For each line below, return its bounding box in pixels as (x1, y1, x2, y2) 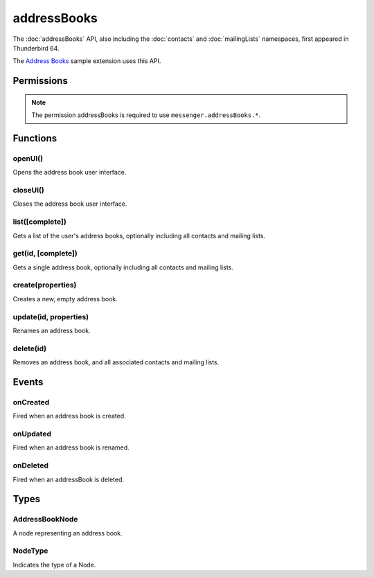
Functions (12, 132, 57, 144)
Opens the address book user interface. (12, 168, 127, 177)
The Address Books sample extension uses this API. (12, 57, 161, 65)
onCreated (12, 397, 50, 407)
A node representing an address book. (12, 529, 123, 537)
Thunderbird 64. (12, 44, 60, 52)
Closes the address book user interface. (12, 199, 127, 208)
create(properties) (12, 281, 77, 290)
